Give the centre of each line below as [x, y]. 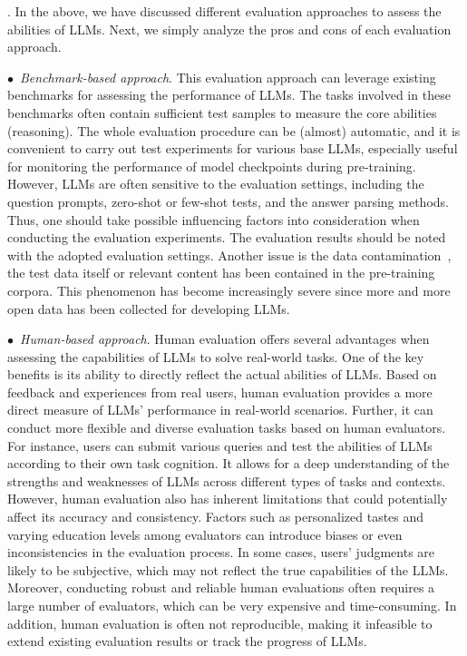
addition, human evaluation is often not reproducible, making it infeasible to [220, 623]
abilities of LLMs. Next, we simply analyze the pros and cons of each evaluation [229, 29]
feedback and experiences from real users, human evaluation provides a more [220, 392]
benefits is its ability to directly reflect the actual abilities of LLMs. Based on [222, 374]
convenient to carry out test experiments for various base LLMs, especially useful [233, 148]
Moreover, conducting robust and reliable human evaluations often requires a [221, 587]
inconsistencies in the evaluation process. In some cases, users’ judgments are [221, 552]
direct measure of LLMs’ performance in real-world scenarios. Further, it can [220, 410]
